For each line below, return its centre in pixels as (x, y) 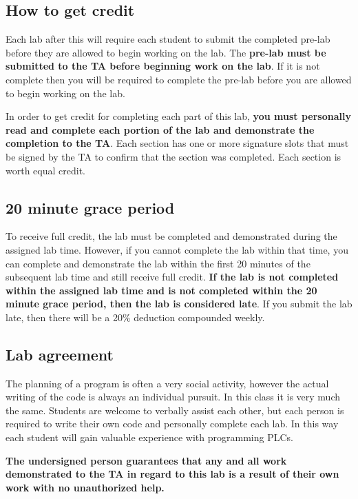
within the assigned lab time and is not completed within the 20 (161, 290)
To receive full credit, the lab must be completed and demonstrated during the (171, 236)
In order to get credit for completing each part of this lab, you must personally (178, 116)
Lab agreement (60, 354)
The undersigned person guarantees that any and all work (146, 460)
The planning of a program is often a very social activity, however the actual (167, 383)
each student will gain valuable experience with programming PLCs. (149, 437)
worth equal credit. (45, 170)
